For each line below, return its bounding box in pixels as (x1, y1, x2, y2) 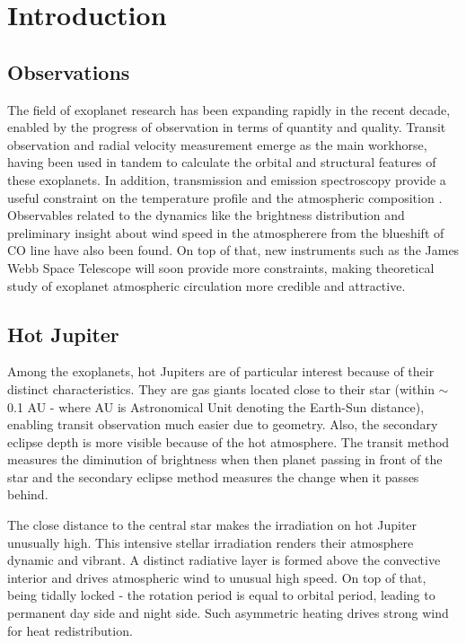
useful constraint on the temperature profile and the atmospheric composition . (7, 188, 443, 207)
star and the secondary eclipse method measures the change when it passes (7, 467, 419, 486)
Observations (7, 57, 130, 85)
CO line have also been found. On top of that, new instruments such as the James (7, 241, 460, 260)
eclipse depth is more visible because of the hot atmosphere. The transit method (7, 432, 450, 451)
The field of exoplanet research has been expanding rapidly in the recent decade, (7, 100, 451, 119)
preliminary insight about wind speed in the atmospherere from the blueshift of (7, 223, 444, 242)
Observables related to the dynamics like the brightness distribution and (7, 206, 405, 225)
